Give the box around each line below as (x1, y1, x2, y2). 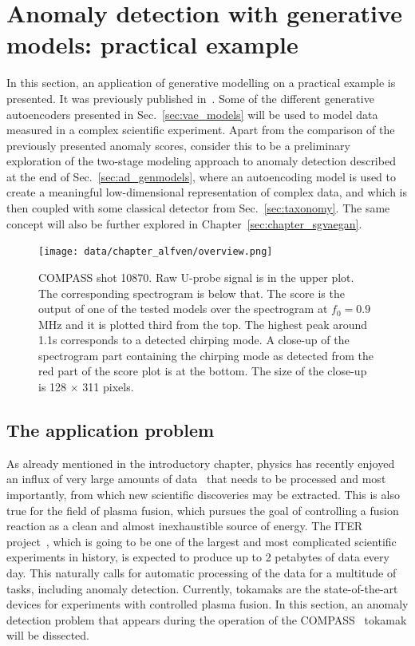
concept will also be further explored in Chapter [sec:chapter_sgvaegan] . (6, 215, 362, 232)
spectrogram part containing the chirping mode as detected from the (38, 347, 373, 363)
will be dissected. (6, 627, 89, 644)
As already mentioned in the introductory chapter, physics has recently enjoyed (6, 454, 395, 471)
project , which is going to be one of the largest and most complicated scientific (6, 533, 397, 549)
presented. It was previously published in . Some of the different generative (6, 89, 374, 106)
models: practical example (6, 28, 298, 61)
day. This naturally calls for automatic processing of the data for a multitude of (6, 565, 397, 581)
